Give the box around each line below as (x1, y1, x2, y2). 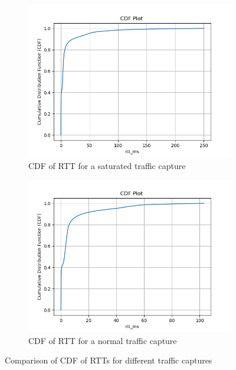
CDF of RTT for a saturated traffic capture (28, 159, 186, 171)
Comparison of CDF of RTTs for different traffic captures (5, 354, 212, 366)
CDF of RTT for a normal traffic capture (28, 334, 177, 346)
